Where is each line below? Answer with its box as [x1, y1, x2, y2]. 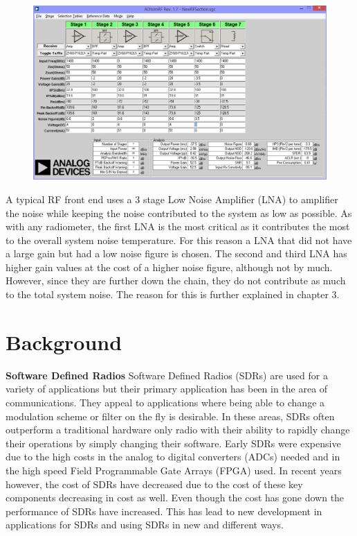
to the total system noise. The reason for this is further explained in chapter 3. [6, 287, 340, 302]
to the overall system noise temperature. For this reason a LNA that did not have [6, 232, 352, 247]
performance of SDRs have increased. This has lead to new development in [6, 503, 322, 518]
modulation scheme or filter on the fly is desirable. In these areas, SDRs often [6, 408, 335, 423]
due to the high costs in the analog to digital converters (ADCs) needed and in [6, 449, 340, 464]
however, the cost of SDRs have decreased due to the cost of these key [6, 476, 303, 491]
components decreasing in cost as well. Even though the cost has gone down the [6, 490, 345, 505]
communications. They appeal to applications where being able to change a [6, 395, 325, 409]
